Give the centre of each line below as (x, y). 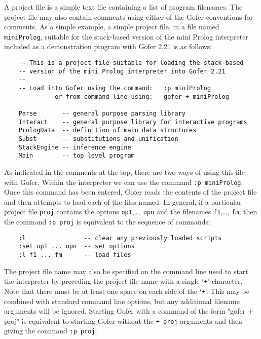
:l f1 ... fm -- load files (75, 255)
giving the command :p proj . (51, 331)
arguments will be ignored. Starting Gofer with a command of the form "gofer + (129, 311)
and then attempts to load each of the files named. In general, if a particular (123, 201)
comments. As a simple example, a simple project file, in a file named (112, 27)
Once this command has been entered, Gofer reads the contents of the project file (130, 192)
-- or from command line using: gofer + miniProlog (124, 97)
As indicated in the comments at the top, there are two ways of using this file (124, 172)
